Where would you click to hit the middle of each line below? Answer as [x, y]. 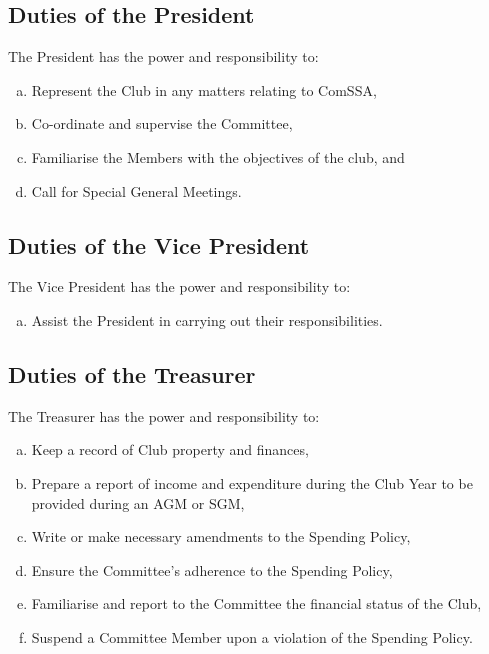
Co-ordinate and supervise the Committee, [162, 123]
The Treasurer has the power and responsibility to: [164, 415]
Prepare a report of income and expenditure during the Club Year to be [252, 482]
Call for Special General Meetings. [136, 190]
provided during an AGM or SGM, [138, 502]
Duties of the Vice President [159, 244]
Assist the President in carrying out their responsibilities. [207, 319]
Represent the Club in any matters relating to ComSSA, [204, 89]
